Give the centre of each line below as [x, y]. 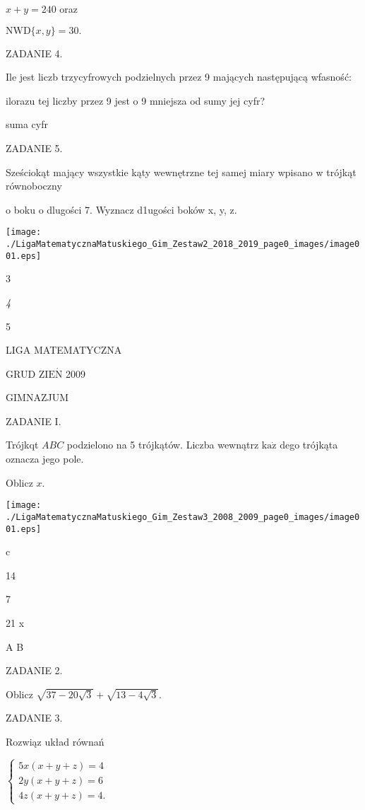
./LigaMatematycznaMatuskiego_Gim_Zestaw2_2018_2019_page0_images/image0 [183, 244]
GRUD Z [25, 373]
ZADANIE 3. [34, 718]
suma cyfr [27, 124]
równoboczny [34, 186]
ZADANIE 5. [34, 147]
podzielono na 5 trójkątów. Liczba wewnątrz [163, 445]
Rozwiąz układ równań [55, 741]
